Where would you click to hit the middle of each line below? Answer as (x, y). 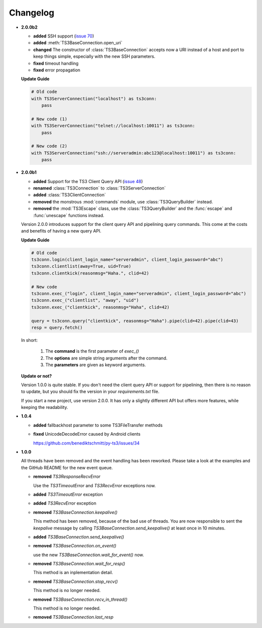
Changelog (32, 13)
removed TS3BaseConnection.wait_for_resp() (79, 564)
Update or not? (36, 376)
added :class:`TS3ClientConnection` (70, 195)
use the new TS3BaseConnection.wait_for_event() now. (89, 555)
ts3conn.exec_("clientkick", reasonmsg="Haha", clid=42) (100, 307)
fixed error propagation (57, 70)
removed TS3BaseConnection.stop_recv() (76, 581)
